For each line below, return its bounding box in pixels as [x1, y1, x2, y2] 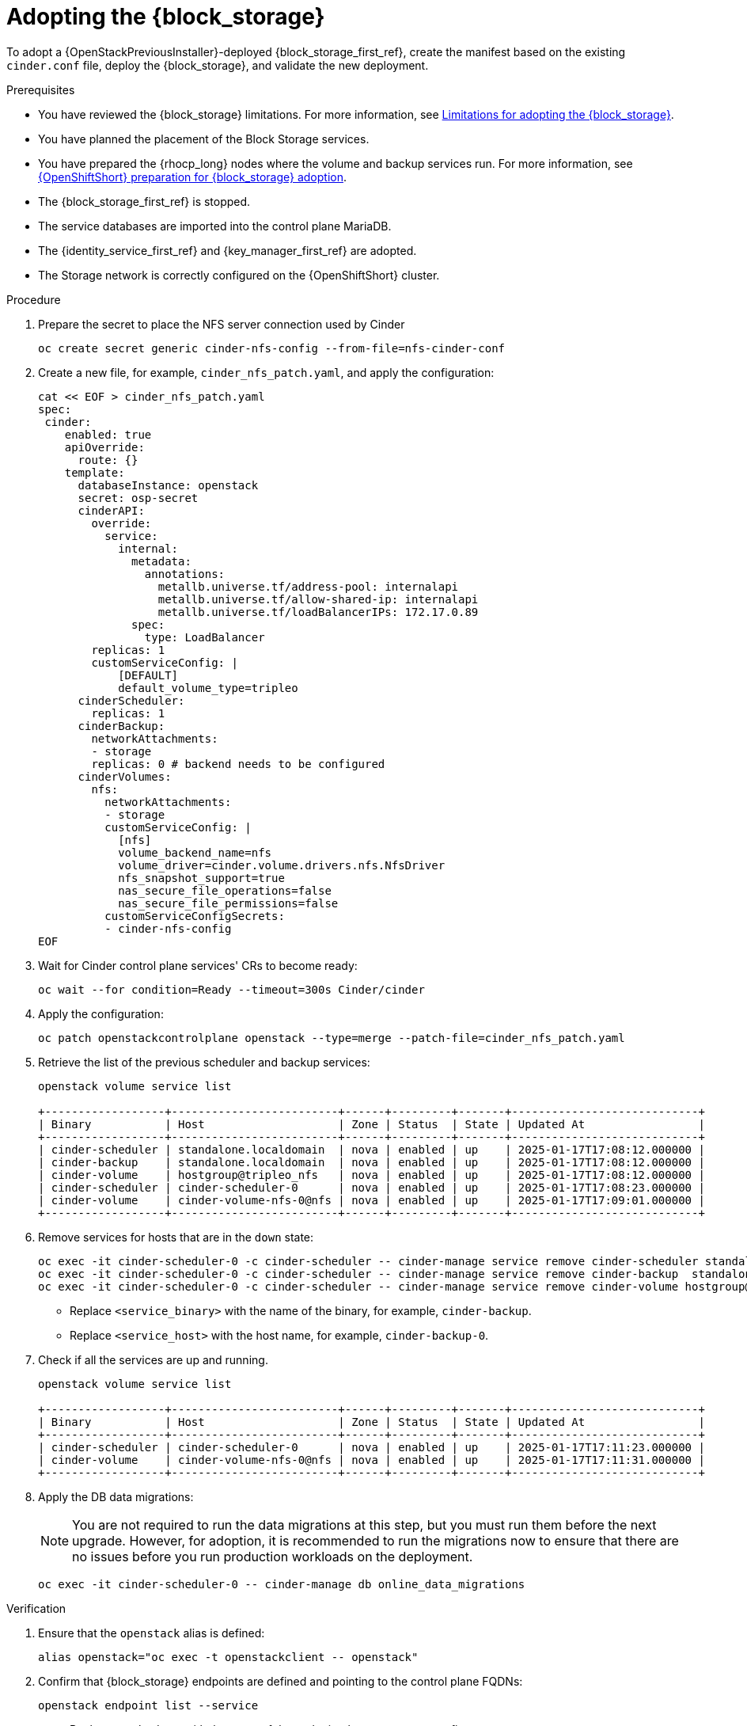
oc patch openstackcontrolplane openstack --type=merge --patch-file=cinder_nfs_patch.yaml [38, 1031, 625, 1044]
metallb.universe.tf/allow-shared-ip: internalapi [157, 592, 479, 606]
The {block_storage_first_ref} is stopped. [38, 194, 251, 208]
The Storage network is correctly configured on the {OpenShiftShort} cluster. [38, 268, 440, 282]
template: [64, 466, 125, 479]
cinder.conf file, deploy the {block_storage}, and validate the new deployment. [6, 58, 429, 72]
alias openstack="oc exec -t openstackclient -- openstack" [38, 1650, 419, 1663]
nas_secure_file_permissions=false [118, 896, 339, 910]
